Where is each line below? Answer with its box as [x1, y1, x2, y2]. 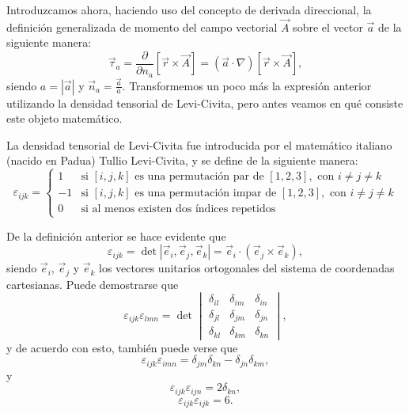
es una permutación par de [134, 171, 264, 183]
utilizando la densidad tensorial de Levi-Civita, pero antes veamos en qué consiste [6, 94, 403, 111]
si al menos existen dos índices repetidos [81, 203, 276, 215]
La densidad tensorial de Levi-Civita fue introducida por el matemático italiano [6, 136, 392, 153]
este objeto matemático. [6, 110, 123, 127]
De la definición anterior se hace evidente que [6, 227, 226, 244]
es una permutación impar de [134, 188, 277, 199]
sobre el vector [293, 18, 363, 35]
